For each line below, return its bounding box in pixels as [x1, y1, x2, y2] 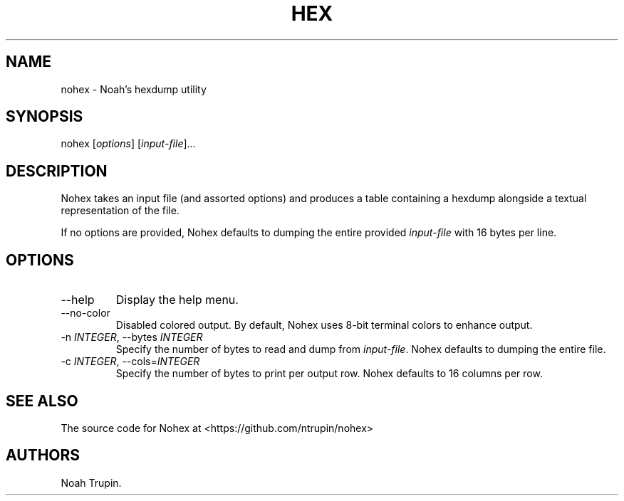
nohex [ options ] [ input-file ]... [61, 137, 196, 150]
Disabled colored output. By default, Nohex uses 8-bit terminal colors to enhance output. [115, 319, 533, 332]
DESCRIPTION [6, 162, 108, 180]
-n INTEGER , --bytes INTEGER [61, 331, 203, 344]
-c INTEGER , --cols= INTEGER [61, 355, 200, 368]
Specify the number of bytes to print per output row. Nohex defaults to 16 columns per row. [115, 367, 543, 380]
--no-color [61, 307, 110, 320]
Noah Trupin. [61, 476, 122, 489]
